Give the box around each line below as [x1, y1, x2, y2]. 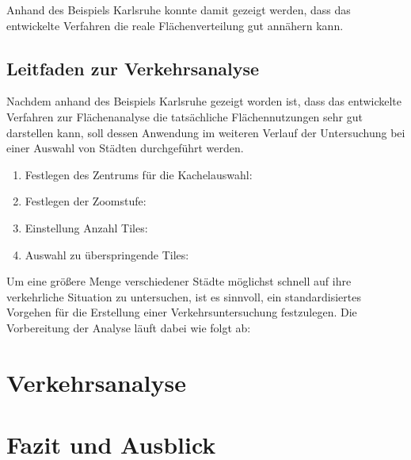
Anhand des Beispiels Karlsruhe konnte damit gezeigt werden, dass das [6, 2, 351, 17]
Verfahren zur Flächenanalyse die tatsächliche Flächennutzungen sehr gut [6, 108, 363, 125]
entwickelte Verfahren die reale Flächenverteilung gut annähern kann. [6, 17, 344, 33]
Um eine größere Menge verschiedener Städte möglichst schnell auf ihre [6, 273, 352, 289]
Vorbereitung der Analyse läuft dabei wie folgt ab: [6, 319, 251, 335]
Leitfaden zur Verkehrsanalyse [6, 56, 260, 80]
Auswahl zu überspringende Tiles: [25, 246, 189, 263]
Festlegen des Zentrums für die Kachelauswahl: [25, 166, 253, 182]
